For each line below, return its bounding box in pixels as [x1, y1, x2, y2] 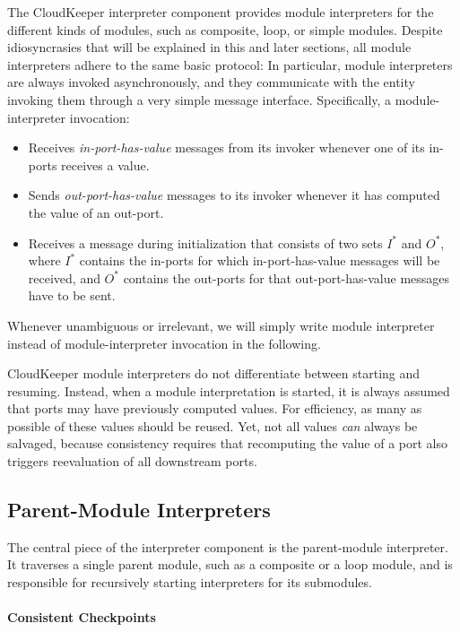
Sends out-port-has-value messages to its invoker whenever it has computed [28, 186, 440, 204]
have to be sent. [28, 286, 116, 305]
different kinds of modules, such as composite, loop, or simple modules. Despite [7, 20, 443, 39]
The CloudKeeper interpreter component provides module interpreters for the [7, 3, 434, 21]
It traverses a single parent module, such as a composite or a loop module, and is [7, 555, 453, 574]
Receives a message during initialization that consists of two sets [28, 233, 383, 252]
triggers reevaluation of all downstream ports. [7, 452, 257, 471]
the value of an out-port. [28, 203, 164, 221]
